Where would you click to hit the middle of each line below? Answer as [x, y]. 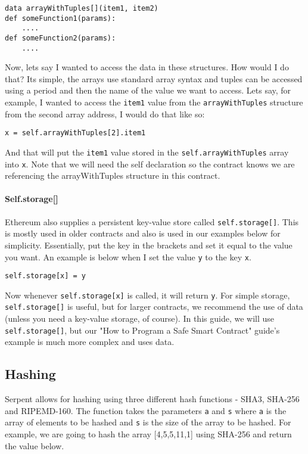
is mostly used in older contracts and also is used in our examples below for [143, 233]
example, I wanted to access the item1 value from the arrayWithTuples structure [154, 102]
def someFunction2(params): [60, 38]
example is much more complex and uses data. [90, 342]
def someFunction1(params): [60, 18]
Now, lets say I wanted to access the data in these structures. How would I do [147, 67]
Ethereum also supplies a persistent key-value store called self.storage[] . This [152, 221]
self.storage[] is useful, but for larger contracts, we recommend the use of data [154, 307]
